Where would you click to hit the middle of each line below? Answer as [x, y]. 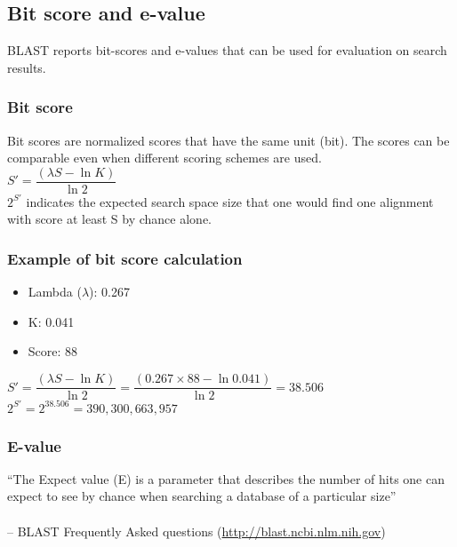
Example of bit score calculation [125, 258]
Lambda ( [55, 292]
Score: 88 [53, 351]
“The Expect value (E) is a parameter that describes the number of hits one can [226, 478]
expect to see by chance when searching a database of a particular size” [202, 496]
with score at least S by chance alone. [109, 219]
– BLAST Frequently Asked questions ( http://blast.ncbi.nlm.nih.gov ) [196, 531]
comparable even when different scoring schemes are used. [164, 158]
